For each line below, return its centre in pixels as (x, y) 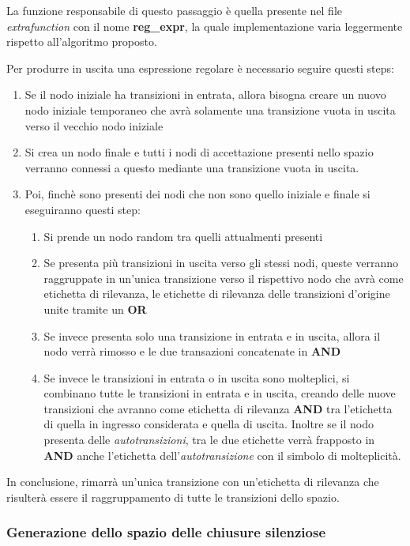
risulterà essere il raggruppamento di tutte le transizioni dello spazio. (173, 497)
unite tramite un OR (95, 309)
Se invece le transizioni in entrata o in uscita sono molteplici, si (197, 377)
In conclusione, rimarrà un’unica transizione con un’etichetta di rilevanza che (193, 482)
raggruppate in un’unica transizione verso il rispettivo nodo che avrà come (224, 278)
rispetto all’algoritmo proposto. (82, 41)
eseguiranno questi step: (83, 209)
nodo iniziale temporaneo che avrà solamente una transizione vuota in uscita (210, 109)
